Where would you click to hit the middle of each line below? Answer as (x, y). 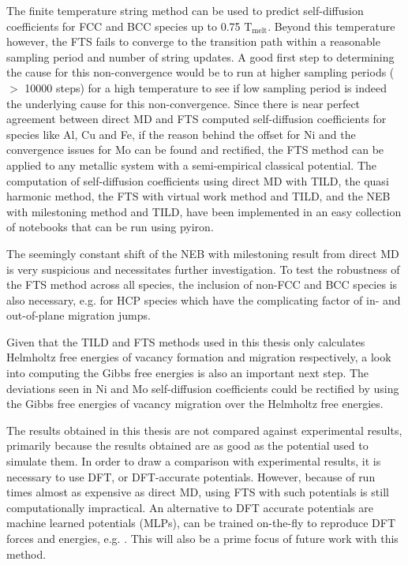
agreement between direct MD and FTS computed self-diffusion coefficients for (197, 119)
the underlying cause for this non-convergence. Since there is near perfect (183, 103)
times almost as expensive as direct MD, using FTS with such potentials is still (198, 492)
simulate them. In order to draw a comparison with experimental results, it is (194, 461)
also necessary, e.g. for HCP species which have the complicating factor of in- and (204, 299)
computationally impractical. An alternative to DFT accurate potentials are (190, 507)
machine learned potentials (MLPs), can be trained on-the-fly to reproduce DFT (201, 523)
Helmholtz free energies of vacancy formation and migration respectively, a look (199, 357)
